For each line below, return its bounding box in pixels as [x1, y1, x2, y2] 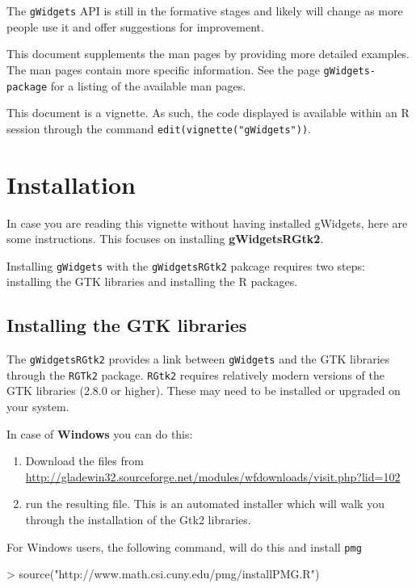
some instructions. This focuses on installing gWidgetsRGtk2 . [6, 230, 324, 247]
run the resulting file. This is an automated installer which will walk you [25, 495, 384, 512]
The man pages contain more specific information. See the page [6, 61, 320, 78]
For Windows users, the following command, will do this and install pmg [6, 538, 362, 555]
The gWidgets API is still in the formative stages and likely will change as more [6, 2, 403, 19]
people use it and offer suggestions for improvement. [6, 18, 264, 35]
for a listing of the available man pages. [50, 77, 246, 94]
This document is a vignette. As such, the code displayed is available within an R [6, 104, 410, 121]
